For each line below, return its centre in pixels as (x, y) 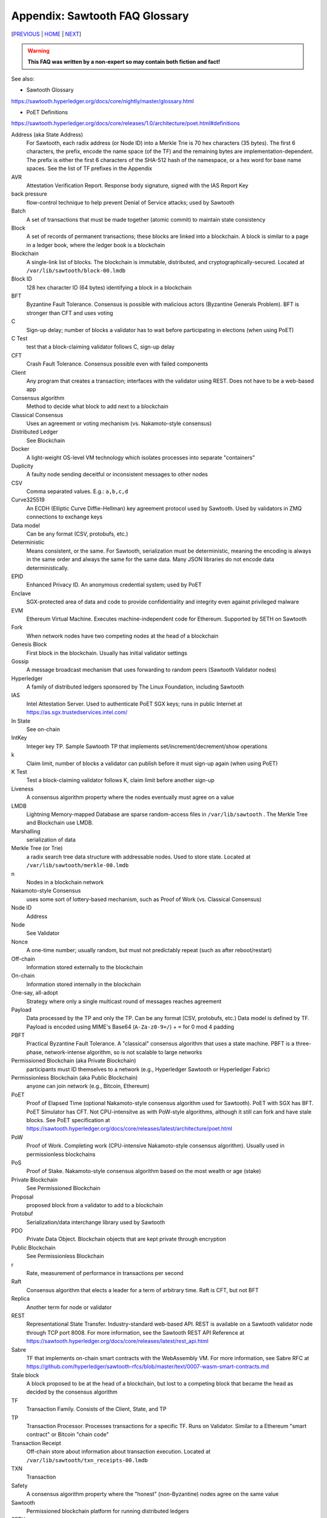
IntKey (19, 738)
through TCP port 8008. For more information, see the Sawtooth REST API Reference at (135, 1332)
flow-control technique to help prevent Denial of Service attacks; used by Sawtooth (130, 202)
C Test (19, 339)
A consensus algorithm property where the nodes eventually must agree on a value (130, 797)
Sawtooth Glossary (50, 90)
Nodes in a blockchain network (65, 882)
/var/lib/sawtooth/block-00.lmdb (76, 271)
